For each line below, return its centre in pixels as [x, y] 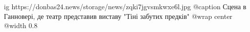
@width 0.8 [21, 25]
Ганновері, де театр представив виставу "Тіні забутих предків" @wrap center [118, 16]
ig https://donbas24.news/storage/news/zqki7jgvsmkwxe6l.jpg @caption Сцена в [125, 6]
